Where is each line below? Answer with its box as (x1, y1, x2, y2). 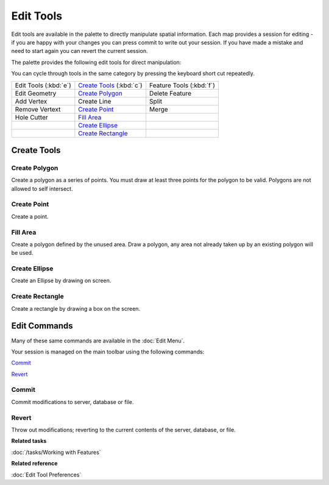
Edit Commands (11, 320, 73, 331)
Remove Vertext (15, 105, 61, 113)
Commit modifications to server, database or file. (11, 398, 134, 405)
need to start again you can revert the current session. (11, 48, 148, 55)
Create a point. (11, 213, 49, 220)
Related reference (11, 460, 58, 467)
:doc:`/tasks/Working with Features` (11, 448, 101, 456)
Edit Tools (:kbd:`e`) (15, 81, 71, 90)
